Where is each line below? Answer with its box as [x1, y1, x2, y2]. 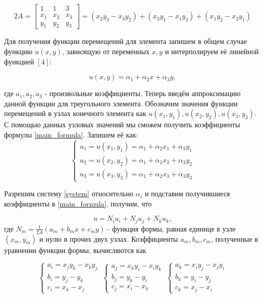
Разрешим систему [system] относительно [4, 188, 134, 199]
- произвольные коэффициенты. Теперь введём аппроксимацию [44, 88, 241, 99]
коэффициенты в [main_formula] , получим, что [4, 198, 152, 209]
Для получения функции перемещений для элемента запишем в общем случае [4, 36, 247, 47]
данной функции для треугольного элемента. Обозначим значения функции [4, 98, 238, 108]
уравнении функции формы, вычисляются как [4, 244, 147, 255]
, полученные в [211, 233, 258, 244]
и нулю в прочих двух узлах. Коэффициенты [39, 233, 178, 244]
